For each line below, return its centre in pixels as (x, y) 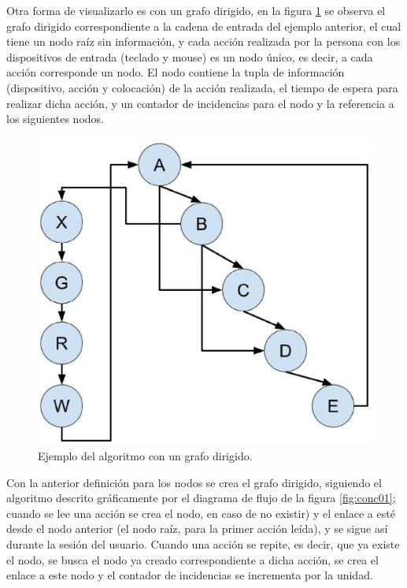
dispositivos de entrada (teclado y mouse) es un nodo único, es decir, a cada (190, 56)
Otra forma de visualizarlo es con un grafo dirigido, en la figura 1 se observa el (196, 10)
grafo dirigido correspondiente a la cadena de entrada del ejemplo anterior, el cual (204, 26)
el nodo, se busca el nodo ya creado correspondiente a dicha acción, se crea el (192, 559)
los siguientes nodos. (55, 119)
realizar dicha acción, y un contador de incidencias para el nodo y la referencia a (200, 103)
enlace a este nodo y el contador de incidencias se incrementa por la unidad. (190, 575)
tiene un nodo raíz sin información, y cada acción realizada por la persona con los (203, 41)
